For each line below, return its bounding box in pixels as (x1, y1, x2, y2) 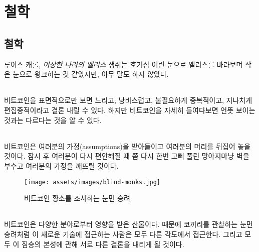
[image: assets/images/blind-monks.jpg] (24, 178, 161, 186)
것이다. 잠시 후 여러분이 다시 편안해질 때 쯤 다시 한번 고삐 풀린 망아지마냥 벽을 (4, 151, 249, 161)
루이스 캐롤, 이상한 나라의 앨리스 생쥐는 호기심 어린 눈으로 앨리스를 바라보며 (4, 59, 243, 69)
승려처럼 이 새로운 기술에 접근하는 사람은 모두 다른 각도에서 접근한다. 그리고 (4, 229, 242, 239)
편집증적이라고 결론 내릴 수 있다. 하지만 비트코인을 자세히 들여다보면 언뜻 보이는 (4, 104, 255, 115)
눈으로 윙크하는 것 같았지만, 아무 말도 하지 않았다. (13, 69, 169, 79)
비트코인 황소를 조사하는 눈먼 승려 (24, 193, 130, 203)
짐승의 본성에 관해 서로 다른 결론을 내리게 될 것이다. (22, 238, 184, 249)
